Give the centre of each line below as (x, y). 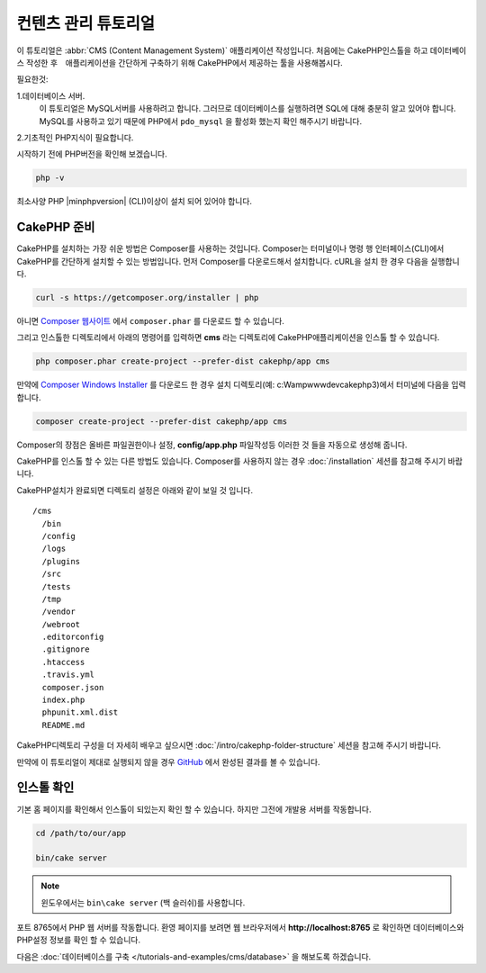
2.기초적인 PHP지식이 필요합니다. (75, 137)
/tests (56, 586)
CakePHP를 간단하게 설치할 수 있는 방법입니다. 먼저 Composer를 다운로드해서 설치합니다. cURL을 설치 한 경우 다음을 (223, 261)
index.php (63, 700)
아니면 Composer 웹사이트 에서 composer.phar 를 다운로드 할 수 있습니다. (151, 320)
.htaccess (63, 662)
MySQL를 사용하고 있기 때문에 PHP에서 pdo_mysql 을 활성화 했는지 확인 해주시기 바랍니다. (201, 121)
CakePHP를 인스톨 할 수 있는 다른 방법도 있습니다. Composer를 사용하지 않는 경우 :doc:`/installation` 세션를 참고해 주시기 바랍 (240, 461)
